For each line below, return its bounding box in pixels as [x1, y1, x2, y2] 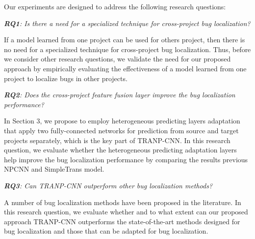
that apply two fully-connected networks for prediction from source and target [4, 125, 239, 135]
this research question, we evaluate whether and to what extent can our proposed [4, 207, 248, 217]
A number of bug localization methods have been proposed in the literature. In [4, 197, 241, 207]
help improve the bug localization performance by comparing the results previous [4, 154, 248, 164]
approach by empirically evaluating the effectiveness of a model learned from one [4, 63, 247, 73]
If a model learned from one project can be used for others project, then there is [4, 34, 245, 45]
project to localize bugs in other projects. [4, 73, 127, 83]
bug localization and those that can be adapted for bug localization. [4, 226, 208, 236]
